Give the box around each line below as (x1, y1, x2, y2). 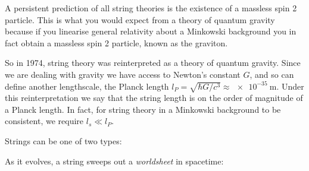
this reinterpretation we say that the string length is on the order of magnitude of (5, 91, 303, 104)
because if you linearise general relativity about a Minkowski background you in (5, 25, 296, 37)
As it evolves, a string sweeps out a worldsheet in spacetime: (5, 154, 224, 167)
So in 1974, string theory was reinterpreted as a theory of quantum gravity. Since (5, 56, 301, 69)
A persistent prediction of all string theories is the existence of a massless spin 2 (5, 2, 297, 14)
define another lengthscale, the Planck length (5, 80, 169, 92)
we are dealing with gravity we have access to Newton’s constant (5, 68, 241, 80)
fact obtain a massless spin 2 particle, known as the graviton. (5, 36, 228, 49)
